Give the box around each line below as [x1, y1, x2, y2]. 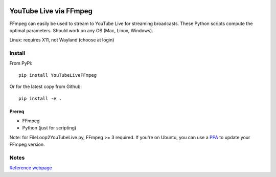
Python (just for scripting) [22, 125, 77, 131]
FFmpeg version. [9, 141, 45, 148]
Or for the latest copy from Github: [9, 83, 82, 90]
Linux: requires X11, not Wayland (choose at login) [9, 37, 114, 43]
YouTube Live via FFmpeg [9, 7, 93, 15]
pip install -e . [18, 95, 62, 101]
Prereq [9, 108, 25, 115]
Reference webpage [9, 165, 52, 171]
